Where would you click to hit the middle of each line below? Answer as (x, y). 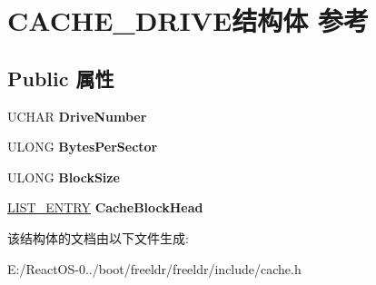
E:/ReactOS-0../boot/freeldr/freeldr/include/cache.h (154, 268)
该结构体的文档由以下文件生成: (98, 237)
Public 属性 (61, 78)
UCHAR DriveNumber (77, 116)
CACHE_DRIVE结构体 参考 (188, 20)
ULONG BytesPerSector (83, 147)
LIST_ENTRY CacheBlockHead (105, 207)
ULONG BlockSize (64, 177)
